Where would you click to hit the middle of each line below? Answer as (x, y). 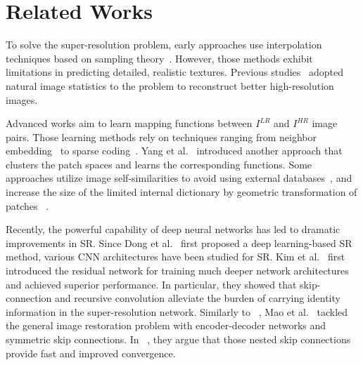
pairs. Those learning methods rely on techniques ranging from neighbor (161, 137)
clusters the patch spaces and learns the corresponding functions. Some (159, 164)
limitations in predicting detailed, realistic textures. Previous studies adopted (174, 72)
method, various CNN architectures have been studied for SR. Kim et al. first (176, 257)
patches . (27, 205)
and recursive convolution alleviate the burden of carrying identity (197, 298)
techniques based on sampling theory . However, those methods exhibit (159, 58)
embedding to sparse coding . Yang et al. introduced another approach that (174, 151)
